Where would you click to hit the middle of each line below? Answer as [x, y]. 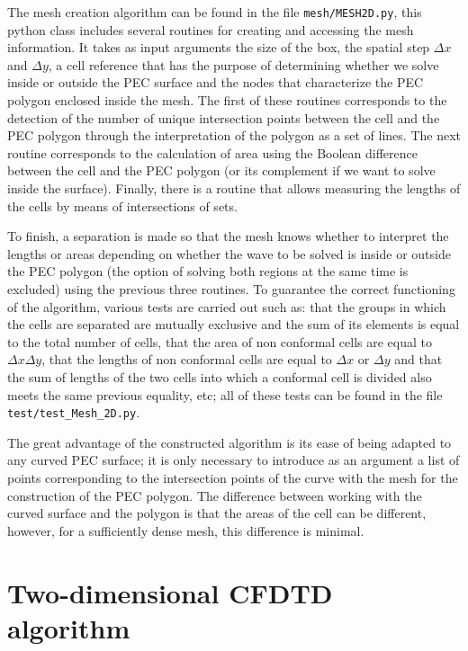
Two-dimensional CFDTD [170, 592]
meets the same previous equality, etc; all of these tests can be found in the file [225, 394]
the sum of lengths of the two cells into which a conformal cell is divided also [220, 376]
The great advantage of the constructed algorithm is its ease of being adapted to [229, 442]
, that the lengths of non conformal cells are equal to [187, 359]
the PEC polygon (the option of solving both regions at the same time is [208, 271]
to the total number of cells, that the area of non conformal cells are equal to [220, 341]
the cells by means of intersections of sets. [122, 205]
